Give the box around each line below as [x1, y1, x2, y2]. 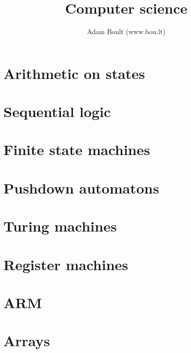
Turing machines [3, 216, 117, 236]
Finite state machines [3, 139, 150, 159]
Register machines [3, 254, 129, 274]
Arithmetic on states [3, 63, 145, 83]
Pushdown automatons [3, 177, 159, 197]
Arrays [3, 331, 50, 351]
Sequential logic [3, 101, 111, 121]
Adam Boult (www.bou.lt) [87, 26, 166, 37]
